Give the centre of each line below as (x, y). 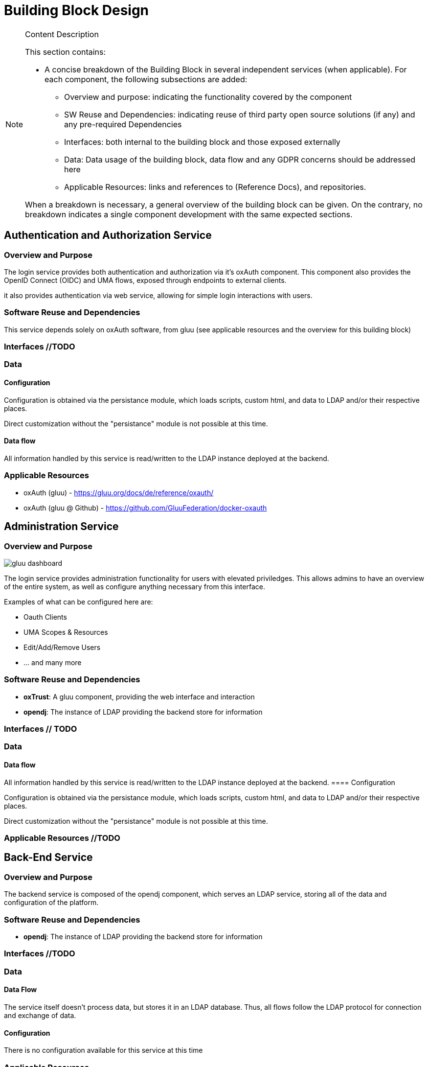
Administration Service (61, 527)
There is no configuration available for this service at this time (103, 1050)
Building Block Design (77, 10)
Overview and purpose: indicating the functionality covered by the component (208, 97)
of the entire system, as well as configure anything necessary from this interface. (135, 586)
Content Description (62, 34)
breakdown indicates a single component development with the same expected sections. (189, 214)
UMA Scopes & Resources (66, 632)
